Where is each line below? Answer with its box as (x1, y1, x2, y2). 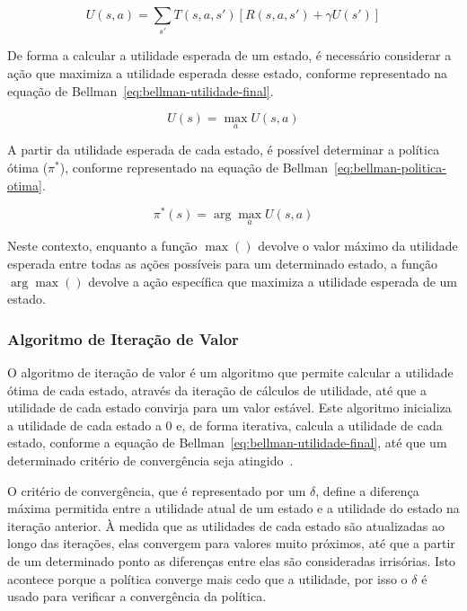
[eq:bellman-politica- (334, 157, 446, 176)
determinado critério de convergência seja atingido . (7, 450, 294, 469)
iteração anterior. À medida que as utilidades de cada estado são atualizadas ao (7, 516, 445, 535)
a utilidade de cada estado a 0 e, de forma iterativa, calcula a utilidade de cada (7, 415, 443, 434)
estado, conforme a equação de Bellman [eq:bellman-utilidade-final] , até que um (7, 433, 447, 452)
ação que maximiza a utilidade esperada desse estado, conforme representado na (7, 63, 448, 82)
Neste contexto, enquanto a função (7, 236, 198, 255)
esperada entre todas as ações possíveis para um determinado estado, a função (7, 254, 438, 272)
